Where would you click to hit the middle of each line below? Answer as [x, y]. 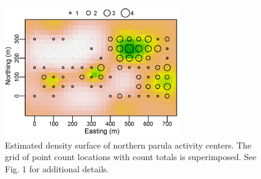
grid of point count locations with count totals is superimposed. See [131, 157]
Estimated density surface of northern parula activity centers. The [128, 145]
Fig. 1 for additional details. [57, 168]
